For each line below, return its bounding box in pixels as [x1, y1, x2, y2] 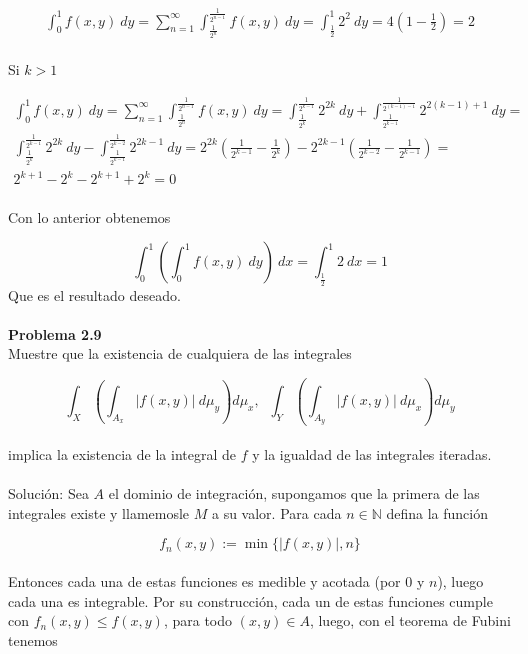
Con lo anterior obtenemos [8, 206, 171, 227]
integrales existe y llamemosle [8, 502, 190, 523]
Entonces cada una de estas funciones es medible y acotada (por [8, 571, 401, 592]
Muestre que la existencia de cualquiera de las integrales [8, 343, 352, 364]
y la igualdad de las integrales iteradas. [252, 444, 492, 465]
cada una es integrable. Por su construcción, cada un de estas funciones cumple [8, 590, 493, 611]
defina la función [386, 502, 488, 523]
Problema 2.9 [8, 323, 102, 344]
